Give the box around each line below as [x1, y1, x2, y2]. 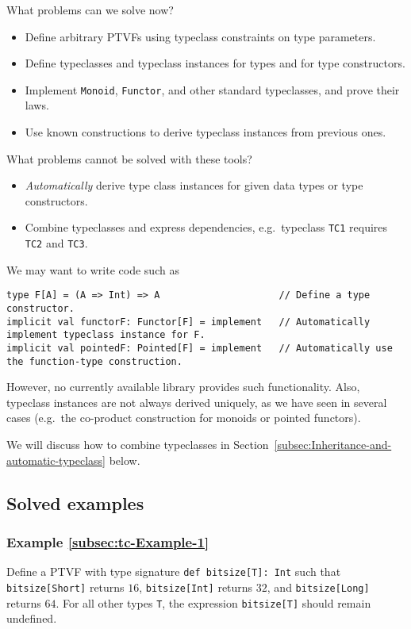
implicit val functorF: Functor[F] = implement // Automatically [6, 316, 371, 328]
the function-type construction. [6, 355, 182, 367]
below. [109, 451, 140, 468]
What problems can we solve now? [6, 2, 174, 17]
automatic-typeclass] [6, 451, 106, 468]
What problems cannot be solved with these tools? [6, 150, 252, 167]
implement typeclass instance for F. [6, 329, 205, 341]
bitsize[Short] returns [6, 578, 125, 595]
